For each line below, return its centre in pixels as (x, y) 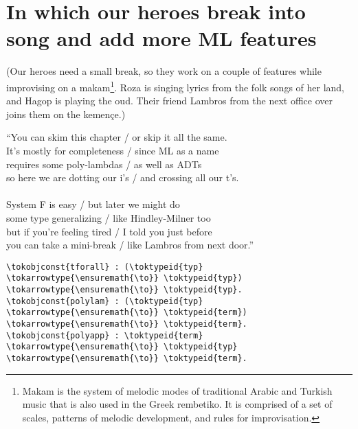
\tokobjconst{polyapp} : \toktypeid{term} (105, 335)
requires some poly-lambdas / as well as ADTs (104, 164)
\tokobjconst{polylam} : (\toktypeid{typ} (105, 301)
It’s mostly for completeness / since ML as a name (113, 150)
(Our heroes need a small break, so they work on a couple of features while (164, 71)
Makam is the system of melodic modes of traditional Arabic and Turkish (177, 390)
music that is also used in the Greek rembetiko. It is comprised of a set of (177, 404)
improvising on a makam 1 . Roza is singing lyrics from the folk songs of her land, (176, 86)
